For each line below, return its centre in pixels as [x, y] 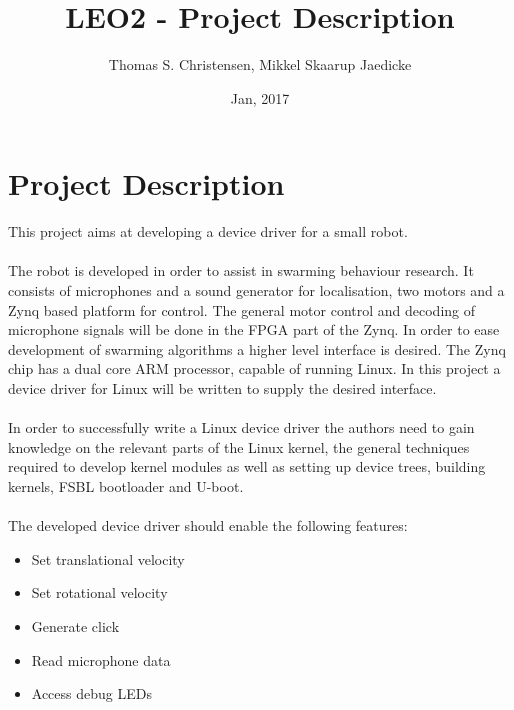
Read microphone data [101, 659]
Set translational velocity [108, 558]
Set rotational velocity [99, 592]
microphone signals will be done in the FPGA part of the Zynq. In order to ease [254, 329]
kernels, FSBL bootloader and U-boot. [126, 485]
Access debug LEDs [91, 693]
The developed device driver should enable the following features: [208, 525]
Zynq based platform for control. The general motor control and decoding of [242, 309]
